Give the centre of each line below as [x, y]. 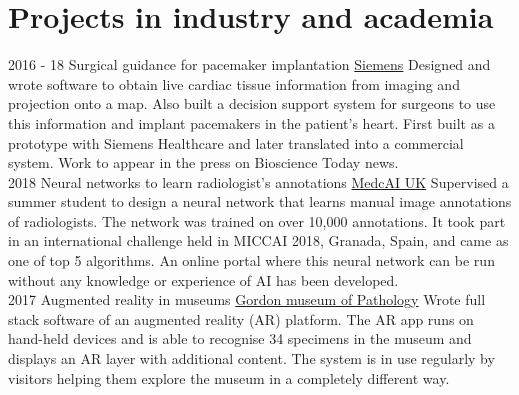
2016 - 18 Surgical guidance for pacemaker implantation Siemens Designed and [249, 64]
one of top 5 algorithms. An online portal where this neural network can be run [251, 260]
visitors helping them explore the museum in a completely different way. [229, 377]
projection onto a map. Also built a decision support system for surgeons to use [252, 103]
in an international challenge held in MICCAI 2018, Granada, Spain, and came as [258, 240]
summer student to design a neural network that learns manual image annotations [260, 201]
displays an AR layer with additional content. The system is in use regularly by [251, 358]
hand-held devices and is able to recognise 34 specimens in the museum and [240, 338]
